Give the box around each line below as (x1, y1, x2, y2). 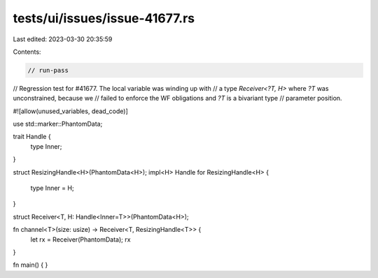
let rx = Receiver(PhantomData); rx (30, 235, 131, 244)
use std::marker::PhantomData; (13, 119, 103, 129)
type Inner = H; (30, 184, 74, 192)
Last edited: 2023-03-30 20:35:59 (13, 35, 113, 43)
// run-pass (27, 66, 69, 74)
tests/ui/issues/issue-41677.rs (13, 10, 195, 26)
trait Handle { (13, 133, 52, 141)
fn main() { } (13, 261, 48, 269)
